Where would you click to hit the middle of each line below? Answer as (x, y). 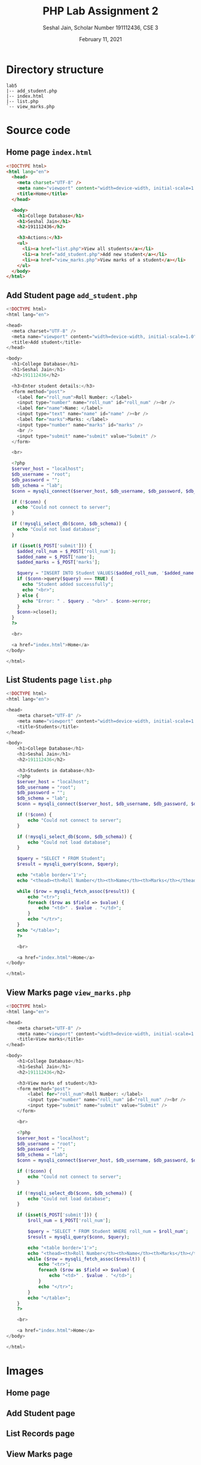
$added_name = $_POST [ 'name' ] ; (56, 557)
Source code (38, 130)
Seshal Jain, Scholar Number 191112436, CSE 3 (100, 28)
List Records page (40, 1434)
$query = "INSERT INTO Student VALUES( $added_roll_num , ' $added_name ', (108, 573)
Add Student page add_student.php (72, 295)
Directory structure (55, 69)
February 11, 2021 (100, 39)
